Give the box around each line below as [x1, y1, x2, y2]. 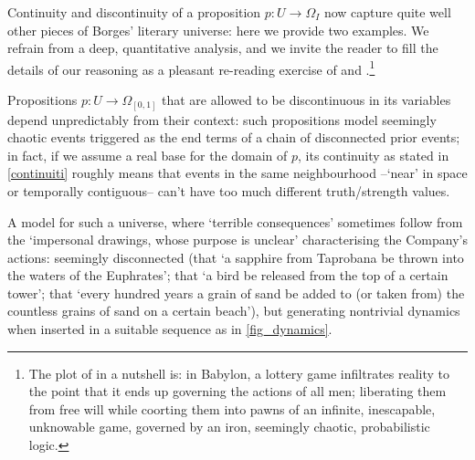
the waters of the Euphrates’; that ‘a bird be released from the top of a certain [7, 266, 449, 285]
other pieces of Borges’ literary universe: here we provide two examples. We [7, 20, 429, 39]
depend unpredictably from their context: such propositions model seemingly [7, 110, 437, 129]
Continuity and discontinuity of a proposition [7, 3, 261, 21]
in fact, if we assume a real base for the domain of [7, 145, 288, 164]
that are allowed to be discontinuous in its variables [162, 90, 451, 110]
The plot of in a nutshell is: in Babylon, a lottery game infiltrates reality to [28, 363, 450, 382]
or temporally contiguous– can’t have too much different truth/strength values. [7, 181, 450, 200]
